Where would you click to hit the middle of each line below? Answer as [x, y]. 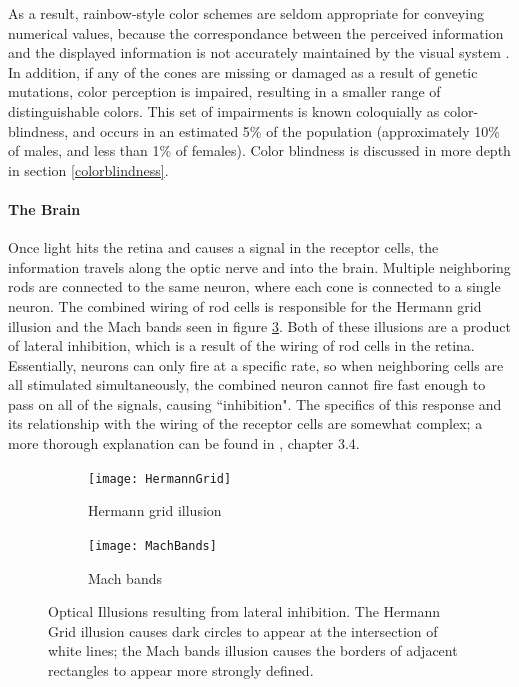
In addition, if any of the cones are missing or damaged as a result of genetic [243, 71]
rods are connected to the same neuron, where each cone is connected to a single [254, 286]
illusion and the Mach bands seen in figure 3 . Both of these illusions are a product [259, 325]
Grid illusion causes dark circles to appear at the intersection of [243, 630]
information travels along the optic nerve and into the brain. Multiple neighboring [259, 266]
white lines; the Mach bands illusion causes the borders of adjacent [253, 650]
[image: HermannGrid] [160, 478]
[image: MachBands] [152, 545]
